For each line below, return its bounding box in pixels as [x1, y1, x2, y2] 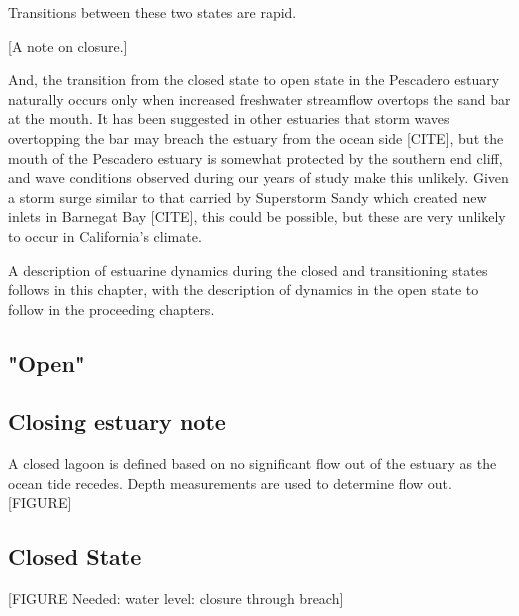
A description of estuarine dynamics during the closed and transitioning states [8, 259, 488, 280]
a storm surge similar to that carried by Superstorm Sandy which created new [8, 186, 487, 207]
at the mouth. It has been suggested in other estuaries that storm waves [8, 108, 450, 129]
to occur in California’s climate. [8, 225, 202, 246]
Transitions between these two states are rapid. [8, 2, 297, 22]
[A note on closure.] [8, 35, 128, 56]
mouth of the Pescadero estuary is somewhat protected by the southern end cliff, [8, 147, 503, 168]
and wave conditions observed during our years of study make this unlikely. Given [8, 167, 509, 188]
